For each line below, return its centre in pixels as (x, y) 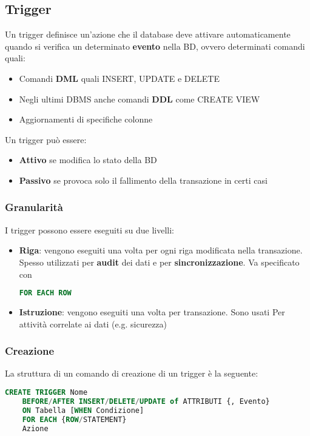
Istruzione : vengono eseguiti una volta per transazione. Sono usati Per (152, 312)
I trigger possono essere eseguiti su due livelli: (89, 230)
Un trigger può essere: (46, 139)
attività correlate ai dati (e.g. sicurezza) (93, 324)
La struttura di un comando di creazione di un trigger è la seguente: (132, 373)
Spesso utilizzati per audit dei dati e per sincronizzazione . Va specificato (159, 262)
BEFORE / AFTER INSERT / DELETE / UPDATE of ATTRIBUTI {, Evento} (146, 401)
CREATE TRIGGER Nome (46, 393)
